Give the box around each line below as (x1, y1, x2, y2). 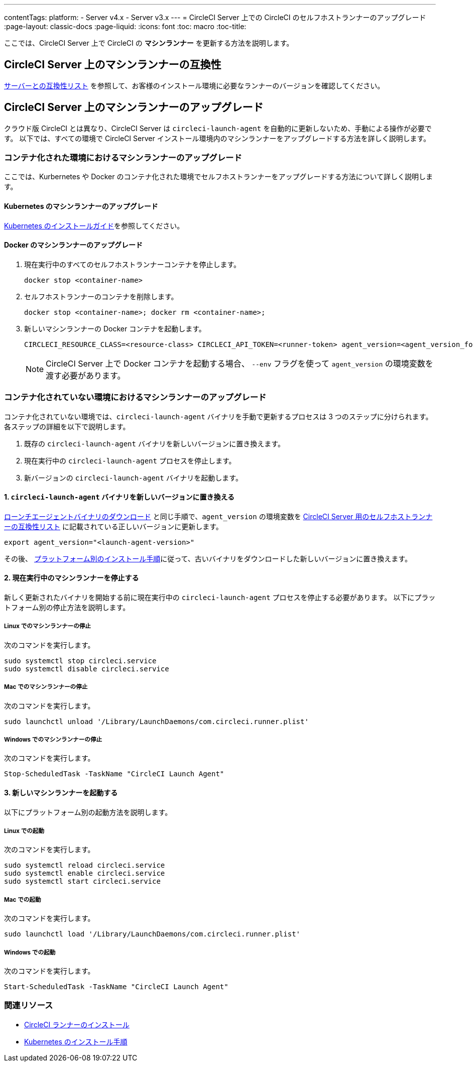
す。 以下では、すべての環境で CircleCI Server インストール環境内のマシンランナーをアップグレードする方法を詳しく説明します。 (4, 134, 430, 143)
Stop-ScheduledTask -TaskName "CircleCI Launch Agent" (4, 770, 224, 778)
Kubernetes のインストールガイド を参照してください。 (4, 221, 184, 230)
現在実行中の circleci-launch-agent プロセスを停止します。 (24, 456, 236, 465)
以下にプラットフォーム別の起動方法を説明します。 (4, 807, 172, 816)
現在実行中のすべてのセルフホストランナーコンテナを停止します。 (24, 260, 241, 269)
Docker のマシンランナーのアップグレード (4, 241, 143, 250)
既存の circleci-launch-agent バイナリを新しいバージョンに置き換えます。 (24, 439, 285, 448)
